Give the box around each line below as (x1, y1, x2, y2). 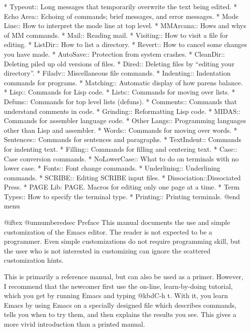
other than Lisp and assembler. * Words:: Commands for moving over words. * (4, 125, 237, 135)
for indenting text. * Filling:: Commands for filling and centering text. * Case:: (4, 143, 237, 154)
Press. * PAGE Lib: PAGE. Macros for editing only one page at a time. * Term (4, 182, 240, 192)
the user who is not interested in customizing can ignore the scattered (4, 245, 211, 255)
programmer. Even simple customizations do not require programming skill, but (4, 236, 241, 246)
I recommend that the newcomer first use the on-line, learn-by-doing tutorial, (4, 281, 233, 291)
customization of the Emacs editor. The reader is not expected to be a (4, 226, 212, 237)
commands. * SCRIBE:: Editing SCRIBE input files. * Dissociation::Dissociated (4, 172, 241, 182)
